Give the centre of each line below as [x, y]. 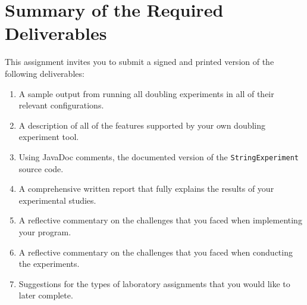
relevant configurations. [61, 105]
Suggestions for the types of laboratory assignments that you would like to [154, 283]
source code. [41, 168]
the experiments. [49, 264]
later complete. [46, 295]
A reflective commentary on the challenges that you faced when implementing [160, 220]
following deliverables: [45, 73]
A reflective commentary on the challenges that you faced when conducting [156, 252]
